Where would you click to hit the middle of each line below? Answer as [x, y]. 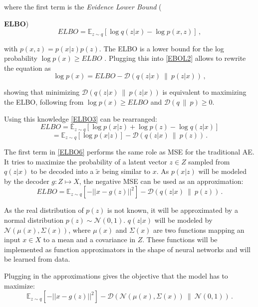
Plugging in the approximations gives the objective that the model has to [116, 276]
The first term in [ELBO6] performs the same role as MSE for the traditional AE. [129, 152]
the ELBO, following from [44, 102]
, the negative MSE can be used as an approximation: [161, 181]
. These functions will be [180, 239]
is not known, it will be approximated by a [173, 210]
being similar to [126, 171]
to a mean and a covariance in [89, 239]
